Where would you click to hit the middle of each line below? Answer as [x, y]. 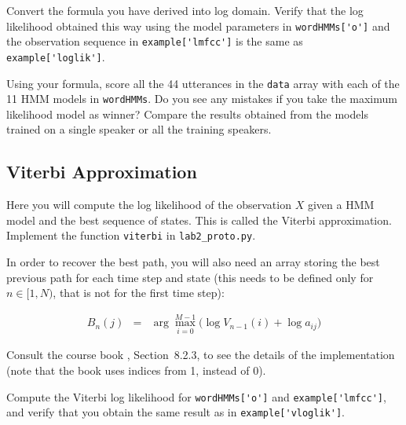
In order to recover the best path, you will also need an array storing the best [193, 262]
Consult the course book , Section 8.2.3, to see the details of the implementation [201, 355]
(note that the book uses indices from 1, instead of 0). [136, 370]
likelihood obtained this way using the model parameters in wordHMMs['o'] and [198, 26]
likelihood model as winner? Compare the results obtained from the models [187, 114]
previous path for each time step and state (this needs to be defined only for [190, 277]
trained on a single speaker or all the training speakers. [139, 129]
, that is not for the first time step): [139, 293]
